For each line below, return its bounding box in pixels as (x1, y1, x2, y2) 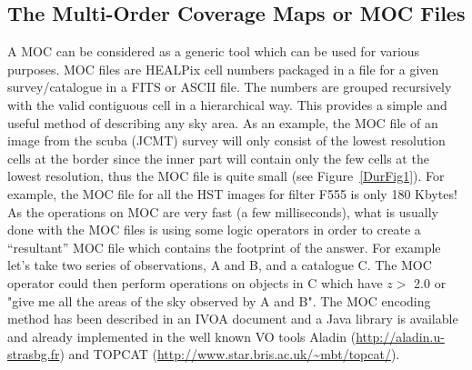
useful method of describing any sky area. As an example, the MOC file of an (7, 113, 438, 132)
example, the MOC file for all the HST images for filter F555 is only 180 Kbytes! (7, 184, 457, 203)
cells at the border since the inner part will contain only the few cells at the (7, 148, 429, 167)
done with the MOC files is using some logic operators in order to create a (7, 220, 421, 239)
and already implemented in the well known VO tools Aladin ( (7, 326, 357, 345)
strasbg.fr (7, 345, 60, 364)
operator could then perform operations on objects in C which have (7, 273, 383, 292)
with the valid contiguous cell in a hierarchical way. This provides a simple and (7, 95, 447, 114)
